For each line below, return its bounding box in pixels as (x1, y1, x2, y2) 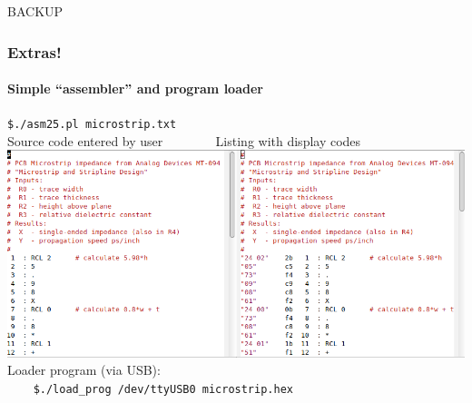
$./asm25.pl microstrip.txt (7, 118, 177, 132)
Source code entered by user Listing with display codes (7, 131, 361, 150)
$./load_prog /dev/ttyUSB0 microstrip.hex (33, 382, 293, 396)
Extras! (7, 40, 62, 63)
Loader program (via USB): (7, 360, 161, 379)
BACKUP (7, 2, 64, 20)
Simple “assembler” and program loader (7, 79, 263, 98)
